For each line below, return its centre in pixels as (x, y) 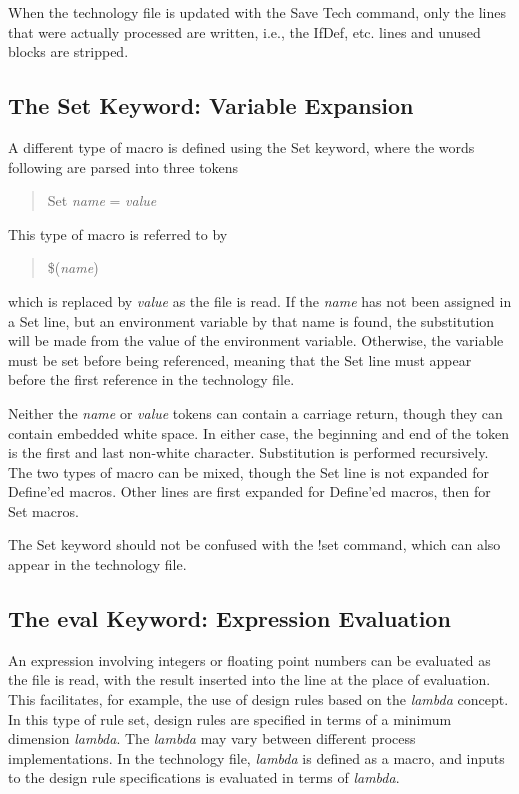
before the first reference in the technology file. (151, 379)
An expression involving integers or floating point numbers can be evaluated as (249, 659)
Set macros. (43, 510)
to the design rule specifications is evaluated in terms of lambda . (204, 777)
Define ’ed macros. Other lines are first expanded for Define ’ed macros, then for (249, 491)
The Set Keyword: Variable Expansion (211, 105)
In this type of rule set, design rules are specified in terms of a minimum (230, 718)
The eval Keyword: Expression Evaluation (229, 618)
